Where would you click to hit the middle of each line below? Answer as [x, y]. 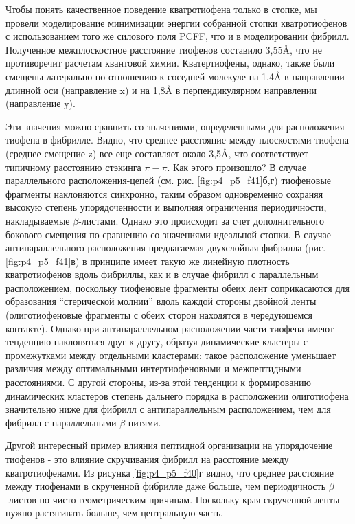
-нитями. [143, 422]
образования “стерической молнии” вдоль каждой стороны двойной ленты [161, 301]
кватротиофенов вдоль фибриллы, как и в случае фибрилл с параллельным [162, 274]
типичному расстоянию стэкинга [73, 167]
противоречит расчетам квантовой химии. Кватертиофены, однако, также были [170, 63]
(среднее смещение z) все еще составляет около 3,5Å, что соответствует [157, 153]
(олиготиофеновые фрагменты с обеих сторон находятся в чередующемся [159, 315]
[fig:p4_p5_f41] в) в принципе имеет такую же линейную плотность [148, 261]
